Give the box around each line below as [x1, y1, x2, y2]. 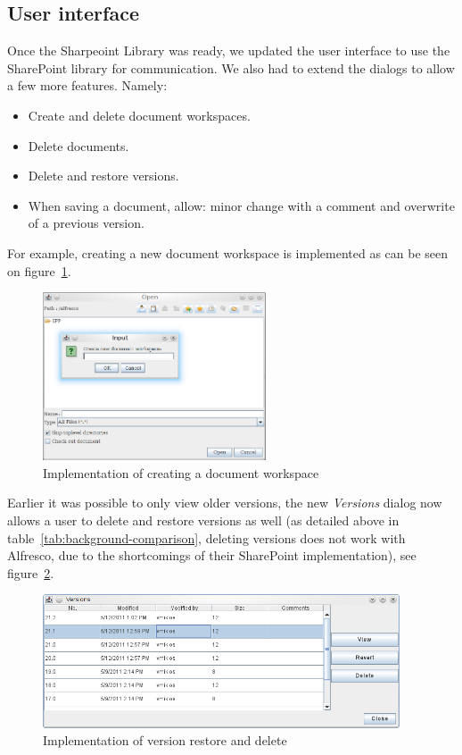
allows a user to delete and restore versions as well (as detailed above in [7, 510, 400, 529]
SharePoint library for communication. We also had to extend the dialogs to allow [7, 58, 455, 77]
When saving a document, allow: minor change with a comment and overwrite [28, 196, 455, 214]
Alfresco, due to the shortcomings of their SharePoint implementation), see [7, 546, 417, 565]
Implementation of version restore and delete [43, 731, 287, 750]
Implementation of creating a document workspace [43, 463, 319, 482]
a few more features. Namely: [7, 76, 168, 95]
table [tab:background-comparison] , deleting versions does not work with [7, 528, 406, 547]
